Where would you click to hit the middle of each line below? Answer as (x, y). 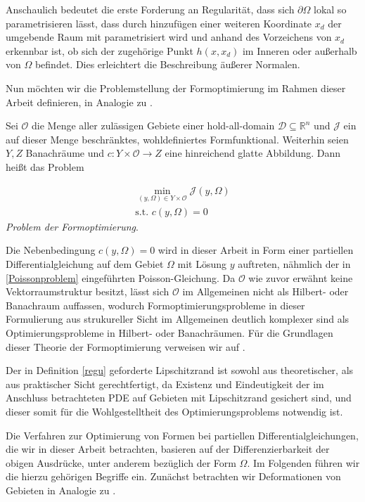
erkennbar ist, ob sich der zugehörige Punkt (100, 50)
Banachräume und (65, 153)
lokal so (330, 9)
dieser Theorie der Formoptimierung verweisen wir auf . (126, 346)
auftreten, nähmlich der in (294, 264)
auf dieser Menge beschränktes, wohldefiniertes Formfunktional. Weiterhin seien (177, 139)
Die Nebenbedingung (51, 250)
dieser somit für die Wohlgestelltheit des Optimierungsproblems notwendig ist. (174, 411)
